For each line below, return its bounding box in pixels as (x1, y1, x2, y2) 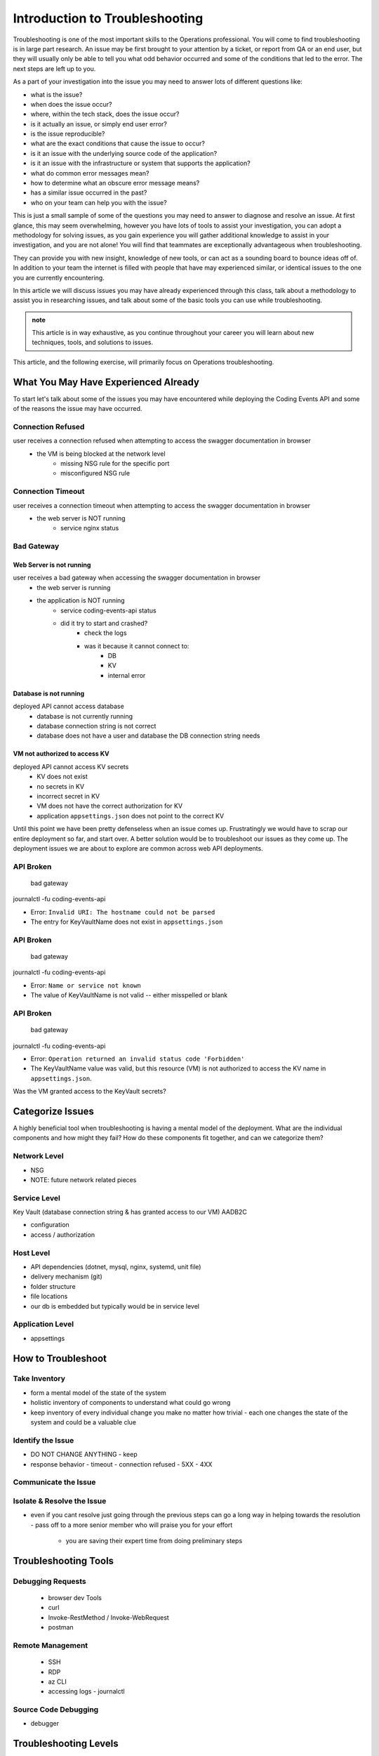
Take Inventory (13, 1374, 66, 1384)
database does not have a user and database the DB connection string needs (36, 731, 260, 740)
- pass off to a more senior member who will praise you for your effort (30, 1521, 233, 1529)
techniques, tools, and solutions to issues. (32, 338, 154, 347)
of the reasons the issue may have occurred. (13, 405, 142, 413)
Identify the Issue (13, 1435, 74, 1445)
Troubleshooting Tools (13, 1554, 114, 1566)
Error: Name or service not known (30, 981, 142, 990)
